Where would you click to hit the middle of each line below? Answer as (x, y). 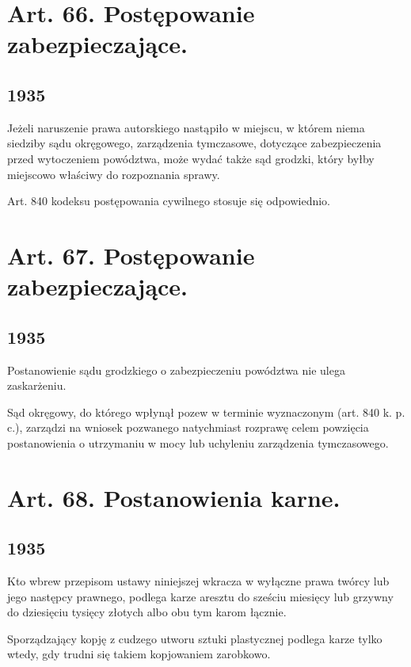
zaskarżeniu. (37, 385)
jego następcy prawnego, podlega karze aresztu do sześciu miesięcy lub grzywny (200, 596)
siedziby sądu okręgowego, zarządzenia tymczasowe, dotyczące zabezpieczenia (194, 143)
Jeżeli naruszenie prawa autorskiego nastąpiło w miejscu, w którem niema (186, 127)
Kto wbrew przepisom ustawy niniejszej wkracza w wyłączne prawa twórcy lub (198, 581)
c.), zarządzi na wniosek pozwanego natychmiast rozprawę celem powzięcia (188, 427)
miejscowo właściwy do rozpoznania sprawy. (114, 174)
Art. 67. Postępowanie (131, 255)
